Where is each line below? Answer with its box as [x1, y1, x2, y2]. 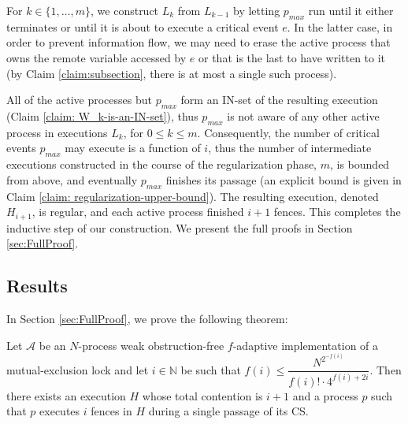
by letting [233, 2, 280, 18]
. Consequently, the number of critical [197, 124, 380, 140]
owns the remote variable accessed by [6, 49, 187, 65]
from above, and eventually [6, 171, 138, 188]
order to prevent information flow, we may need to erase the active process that [6, 34, 391, 50]
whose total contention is [142, 387, 263, 404]
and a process [292, 387, 358, 404]
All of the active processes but [6, 91, 152, 108]
